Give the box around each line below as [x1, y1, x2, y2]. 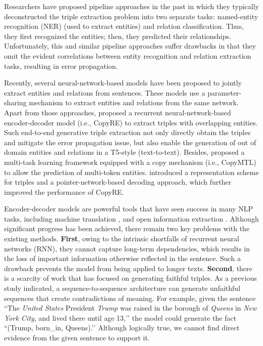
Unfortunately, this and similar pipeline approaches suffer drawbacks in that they [4, 40, 256, 51]
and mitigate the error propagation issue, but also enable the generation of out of [4, 137, 256, 147]
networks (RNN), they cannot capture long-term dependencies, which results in [4, 243, 250, 253]
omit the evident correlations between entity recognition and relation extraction [4, 50, 251, 61]
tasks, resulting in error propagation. [4, 60, 118, 71]
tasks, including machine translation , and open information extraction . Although [4, 213, 259, 224]
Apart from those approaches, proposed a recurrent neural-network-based [4, 107, 231, 117]
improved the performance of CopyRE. [4, 186, 124, 197]
